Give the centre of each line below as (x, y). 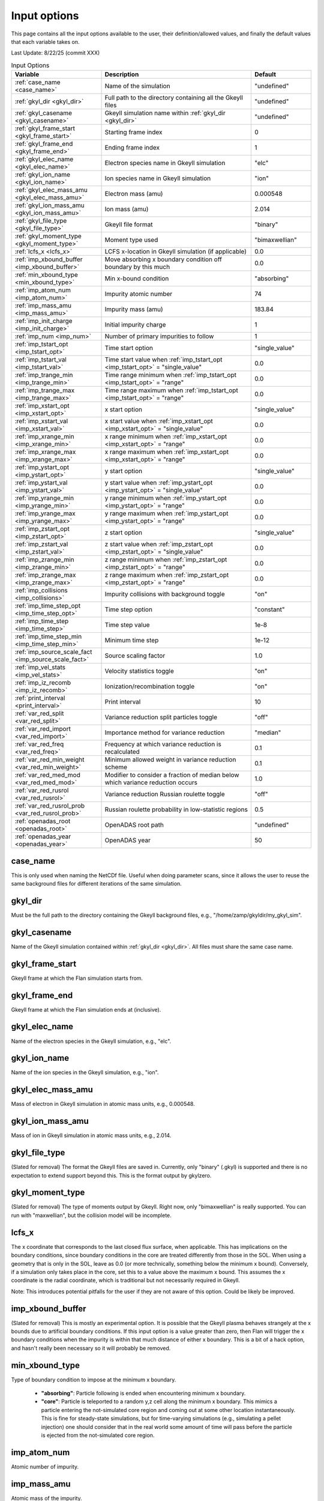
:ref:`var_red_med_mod (47, 775)
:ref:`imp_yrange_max (45, 513)
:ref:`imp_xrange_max (45, 452)
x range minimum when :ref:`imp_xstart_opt (166, 436)
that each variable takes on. (46, 41)
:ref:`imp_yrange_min (44, 498)
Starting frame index (133, 132)
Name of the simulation (137, 86)
